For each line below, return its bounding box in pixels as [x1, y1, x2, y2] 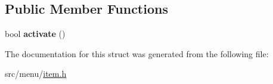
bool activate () [5, 27, 66, 40]
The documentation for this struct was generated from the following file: [5, 47, 269, 60]
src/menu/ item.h [5, 67, 67, 80]
